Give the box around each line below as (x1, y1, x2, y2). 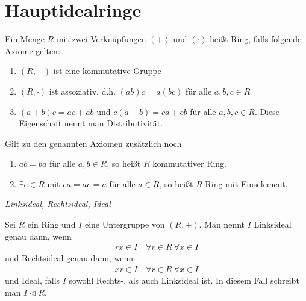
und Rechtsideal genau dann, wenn (5, 252, 134, 264)
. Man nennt (199, 218, 245, 231)
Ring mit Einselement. (205, 177, 288, 190)
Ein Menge (5, 33, 45, 45)
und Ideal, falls (5, 273, 60, 286)
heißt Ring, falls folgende (210, 33, 302, 45)
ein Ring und (27, 218, 76, 231)
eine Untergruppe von (84, 218, 165, 231)
